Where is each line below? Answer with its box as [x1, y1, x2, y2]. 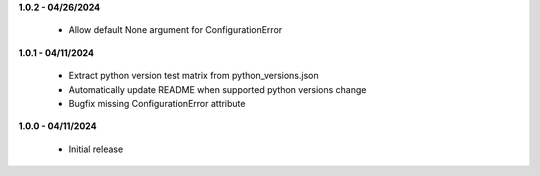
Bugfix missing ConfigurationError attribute [68, 97, 246, 109]
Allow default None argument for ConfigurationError [68, 24, 283, 36]
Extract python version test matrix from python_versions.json [68, 70, 319, 82]
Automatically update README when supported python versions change [68, 83, 367, 95]
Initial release [68, 143, 124, 155]
